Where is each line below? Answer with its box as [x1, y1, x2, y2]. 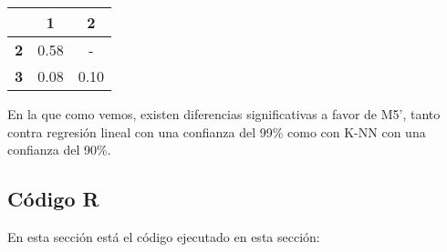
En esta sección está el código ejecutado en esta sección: [7, 227, 320, 246]
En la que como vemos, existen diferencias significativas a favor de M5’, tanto [7, 105, 441, 123]
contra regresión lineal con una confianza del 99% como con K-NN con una [7, 122, 426, 141]
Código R [7, 185, 99, 213]
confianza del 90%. [7, 140, 111, 159]
